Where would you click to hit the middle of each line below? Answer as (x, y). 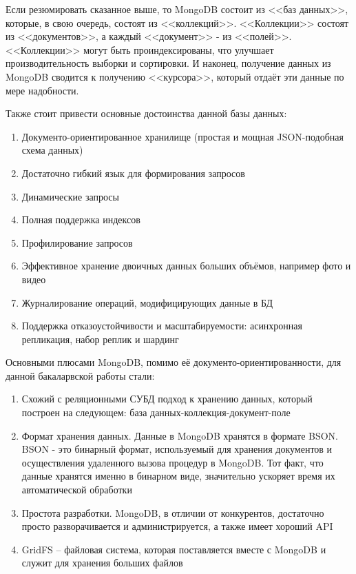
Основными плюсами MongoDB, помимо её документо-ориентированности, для (174, 362)
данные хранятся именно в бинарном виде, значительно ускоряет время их (178, 476)
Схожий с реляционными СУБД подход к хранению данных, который (167, 399)
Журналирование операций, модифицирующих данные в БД (147, 302)
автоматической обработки (77, 490)
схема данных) (52, 150)
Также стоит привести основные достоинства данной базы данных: (146, 113)
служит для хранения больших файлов (102, 563)
